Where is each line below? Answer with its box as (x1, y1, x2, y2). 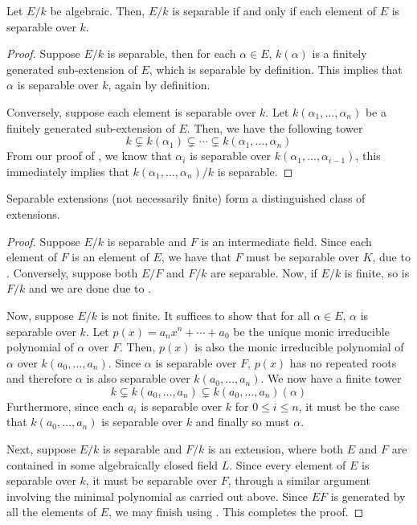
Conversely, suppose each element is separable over (6, 103, 256, 120)
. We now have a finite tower (260, 370, 402, 387)
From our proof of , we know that (6, 147, 172, 164)
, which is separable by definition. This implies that (149, 60, 403, 77)
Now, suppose (6, 306, 74, 323)
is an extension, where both (207, 441, 344, 457)
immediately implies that (6, 162, 129, 179)
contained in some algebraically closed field (6, 456, 219, 473)
